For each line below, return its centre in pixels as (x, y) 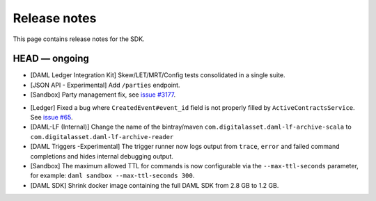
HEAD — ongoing (51, 59)
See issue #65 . (52, 118)
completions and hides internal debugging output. (102, 156)
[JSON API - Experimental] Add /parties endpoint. (105, 85)
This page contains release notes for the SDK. (79, 39)
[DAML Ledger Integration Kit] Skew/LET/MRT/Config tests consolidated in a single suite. (158, 75)
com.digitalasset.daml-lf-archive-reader (102, 137)
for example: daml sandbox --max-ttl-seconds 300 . (112, 176)
